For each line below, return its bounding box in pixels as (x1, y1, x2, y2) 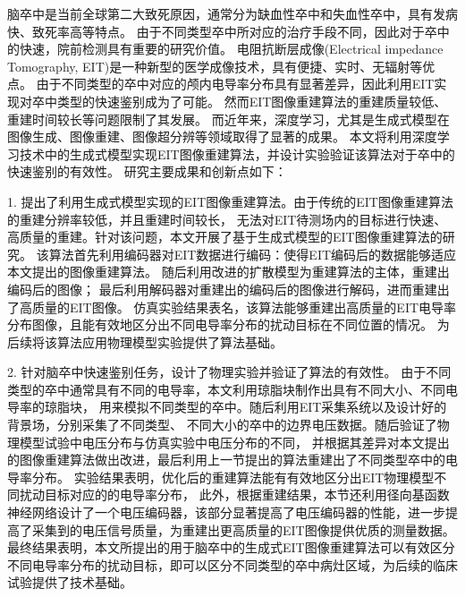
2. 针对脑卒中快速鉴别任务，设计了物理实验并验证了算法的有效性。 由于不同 (7, 362, 452, 381)
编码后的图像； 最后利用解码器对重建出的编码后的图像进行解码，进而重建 (7, 279, 437, 298)
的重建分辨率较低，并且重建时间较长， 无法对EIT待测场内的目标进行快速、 (7, 209, 447, 228)
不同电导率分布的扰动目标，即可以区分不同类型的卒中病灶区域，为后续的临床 (7, 555, 458, 574)
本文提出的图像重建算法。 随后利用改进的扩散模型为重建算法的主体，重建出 (7, 262, 450, 281)
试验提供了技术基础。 (7, 573, 132, 592)
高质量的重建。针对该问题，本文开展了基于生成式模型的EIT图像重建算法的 (7, 227, 443, 246)
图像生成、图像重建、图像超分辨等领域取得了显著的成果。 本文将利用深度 (7, 127, 437, 146)
